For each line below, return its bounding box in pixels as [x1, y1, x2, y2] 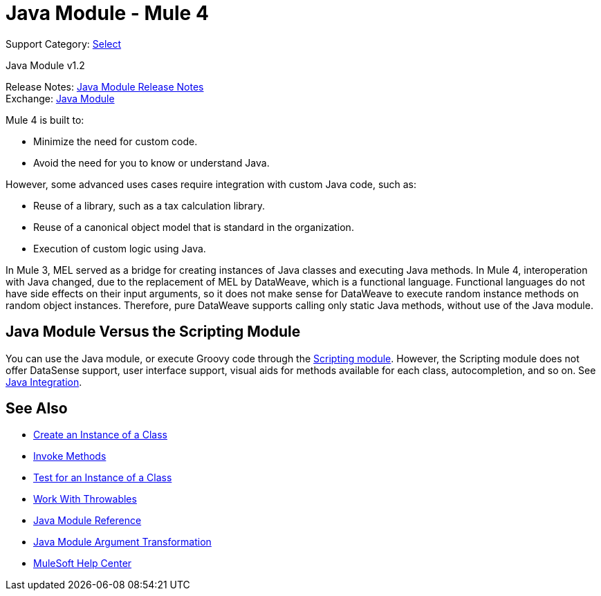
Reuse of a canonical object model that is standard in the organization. [33, 221, 354, 233]
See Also [6, 400, 68, 418]
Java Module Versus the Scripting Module [6, 323, 301, 341]
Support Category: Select [6, 37, 122, 50]
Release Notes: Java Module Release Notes [6, 80, 204, 93]
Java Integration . [6, 375, 82, 388]
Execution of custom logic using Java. [33, 242, 206, 254]
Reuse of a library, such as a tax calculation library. [33, 199, 265, 212]
